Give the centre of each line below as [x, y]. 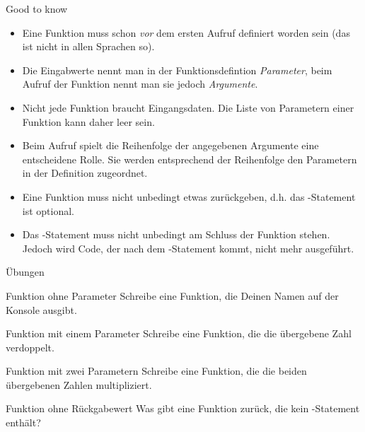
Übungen [25, 272]
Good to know [37, 8]
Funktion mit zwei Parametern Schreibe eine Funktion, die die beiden [156, 371]
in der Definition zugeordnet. [85, 173]
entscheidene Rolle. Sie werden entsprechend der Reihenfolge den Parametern [190, 159]
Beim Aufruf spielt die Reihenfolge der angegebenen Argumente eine [170, 145]
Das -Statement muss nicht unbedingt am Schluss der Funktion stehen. [176, 234]
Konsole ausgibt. [41, 309]
